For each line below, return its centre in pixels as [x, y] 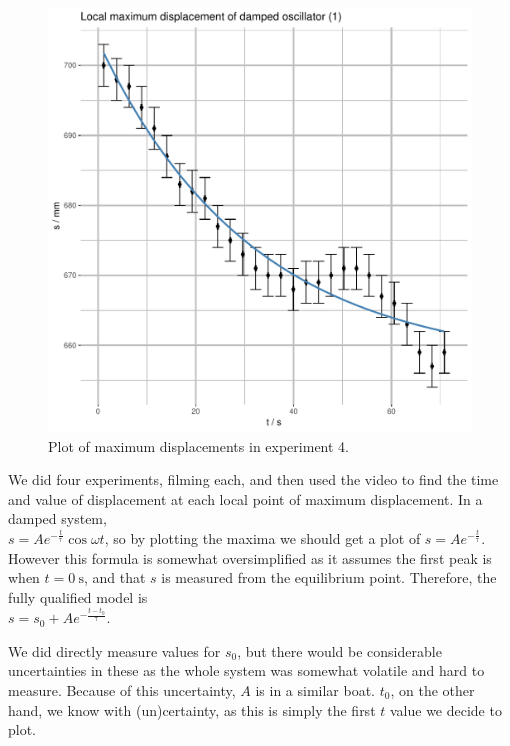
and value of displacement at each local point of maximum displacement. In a [245, 498]
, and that [114, 577]
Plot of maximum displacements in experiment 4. [198, 445]
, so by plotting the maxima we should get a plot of [262, 537]
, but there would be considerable [339, 650]
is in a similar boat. [315, 689]
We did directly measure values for [114, 650]
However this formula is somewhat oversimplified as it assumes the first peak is [250, 557]
